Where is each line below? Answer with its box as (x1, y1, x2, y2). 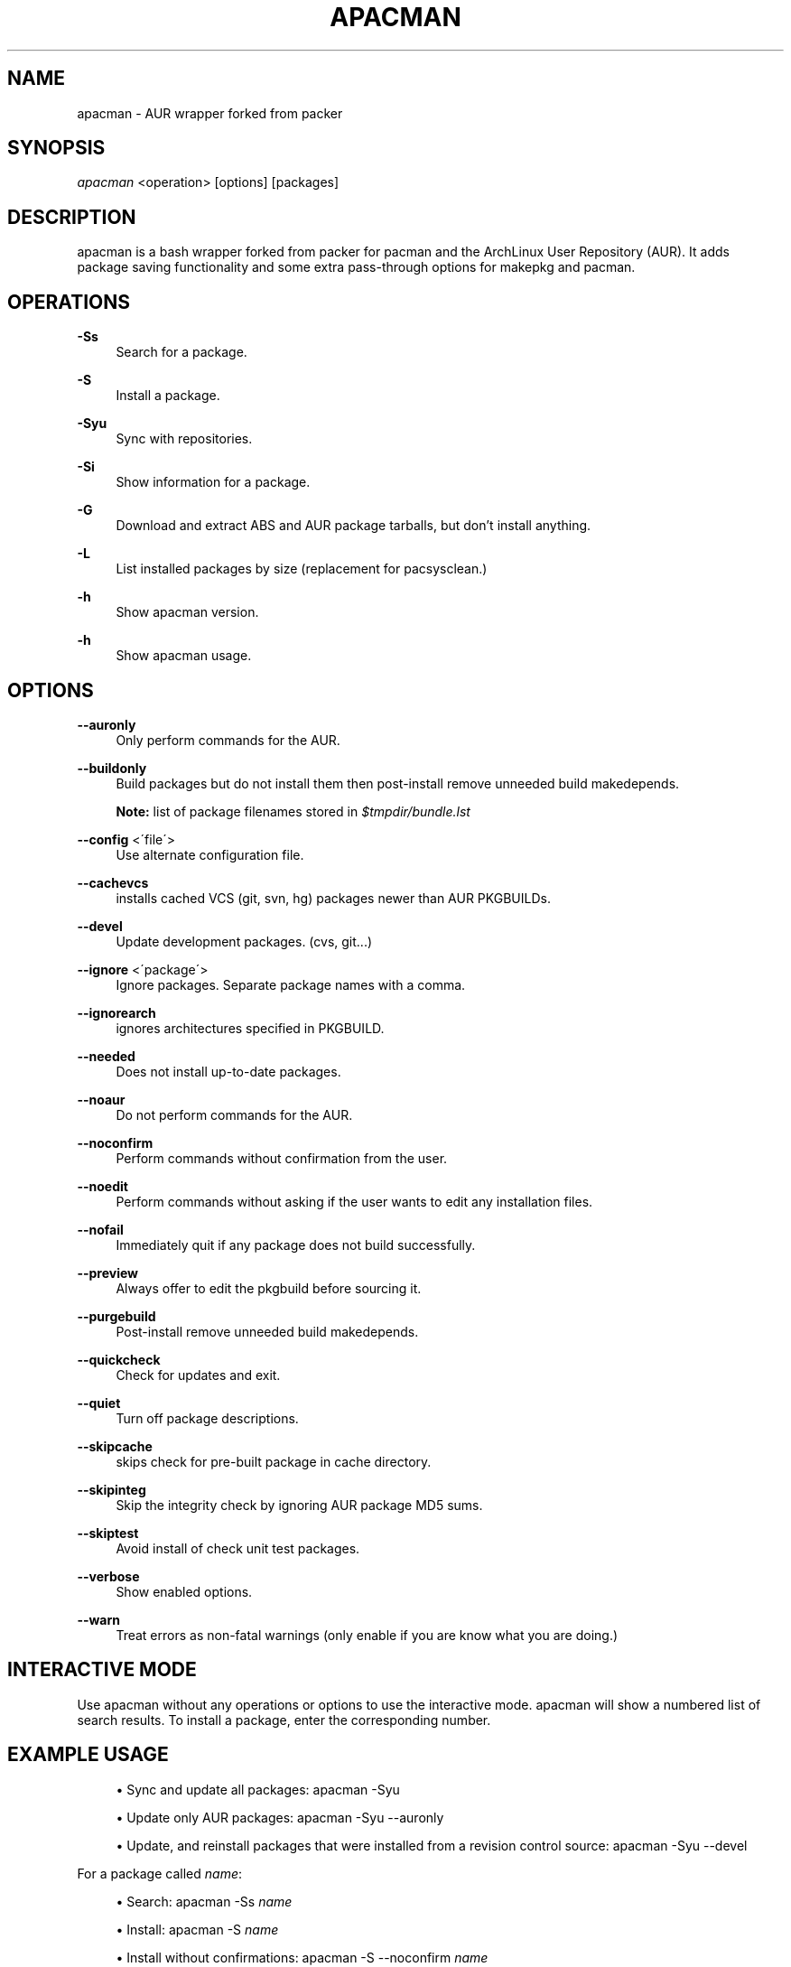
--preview (77, 1264, 138, 1281)
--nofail (77, 1221, 124, 1237)
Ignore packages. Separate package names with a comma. (116, 976, 466, 993)
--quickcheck (77, 1351, 161, 1367)
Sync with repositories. (116, 431, 253, 447)
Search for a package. (116, 344, 247, 360)
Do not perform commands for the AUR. (116, 1106, 353, 1123)
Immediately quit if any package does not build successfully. (116, 1236, 476, 1253)
